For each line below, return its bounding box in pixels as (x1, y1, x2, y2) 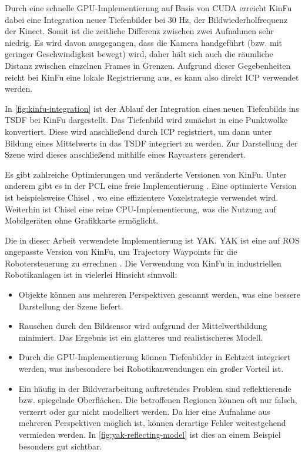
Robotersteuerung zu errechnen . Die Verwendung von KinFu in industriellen (5, 257, 281, 269)
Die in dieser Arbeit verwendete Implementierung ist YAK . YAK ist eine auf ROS (5, 234, 300, 246)
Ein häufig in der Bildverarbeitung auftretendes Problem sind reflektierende (18, 382, 291, 394)
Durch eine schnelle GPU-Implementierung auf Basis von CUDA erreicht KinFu (5, 2, 292, 14)
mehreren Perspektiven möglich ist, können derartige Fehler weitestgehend (18, 417, 286, 429)
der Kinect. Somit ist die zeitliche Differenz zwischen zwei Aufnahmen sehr (5, 25, 274, 37)
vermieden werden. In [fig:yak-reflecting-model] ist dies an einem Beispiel (18, 428, 281, 440)
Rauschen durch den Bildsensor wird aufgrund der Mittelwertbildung (18, 319, 267, 332)
